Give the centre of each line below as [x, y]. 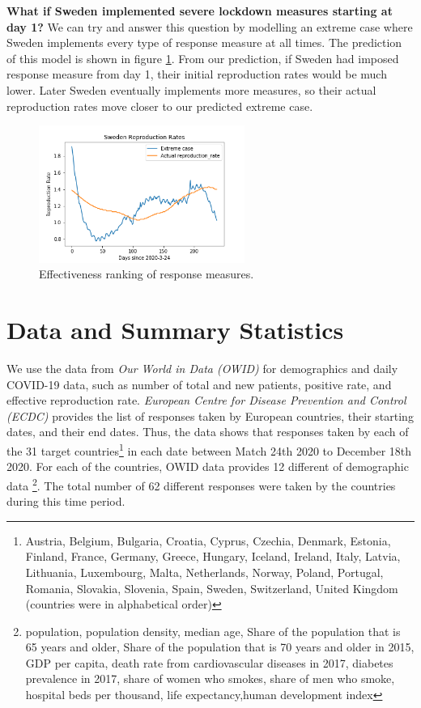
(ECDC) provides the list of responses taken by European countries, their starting [210, 415]
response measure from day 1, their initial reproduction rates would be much [197, 74]
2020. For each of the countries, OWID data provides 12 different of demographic [208, 466]
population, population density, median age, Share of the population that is [213, 631]
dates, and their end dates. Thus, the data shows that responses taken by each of [208, 432]
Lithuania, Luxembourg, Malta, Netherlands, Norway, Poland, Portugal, [204, 572]
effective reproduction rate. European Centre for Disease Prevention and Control [206, 400]
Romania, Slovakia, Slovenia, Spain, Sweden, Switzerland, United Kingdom [212, 588]
